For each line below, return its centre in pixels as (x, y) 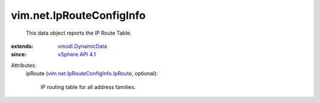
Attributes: (24, 65)
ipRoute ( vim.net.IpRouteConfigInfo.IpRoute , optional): (92, 74)
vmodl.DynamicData (82, 46)
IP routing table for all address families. (88, 87)
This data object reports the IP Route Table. (79, 33)
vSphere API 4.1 (77, 54)
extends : (22, 46)
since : (19, 54)
